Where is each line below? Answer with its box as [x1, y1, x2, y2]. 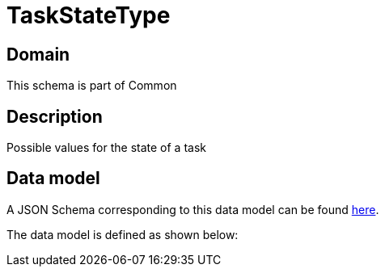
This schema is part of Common [6, 78, 177, 93]
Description [6, 106, 103, 127]
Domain [6, 44, 70, 65]
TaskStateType [6, 2, 171, 29]
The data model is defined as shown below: [6, 227, 239, 241]
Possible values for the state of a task [6, 141, 206, 155]
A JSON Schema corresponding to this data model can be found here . [6, 202, 379, 216]
